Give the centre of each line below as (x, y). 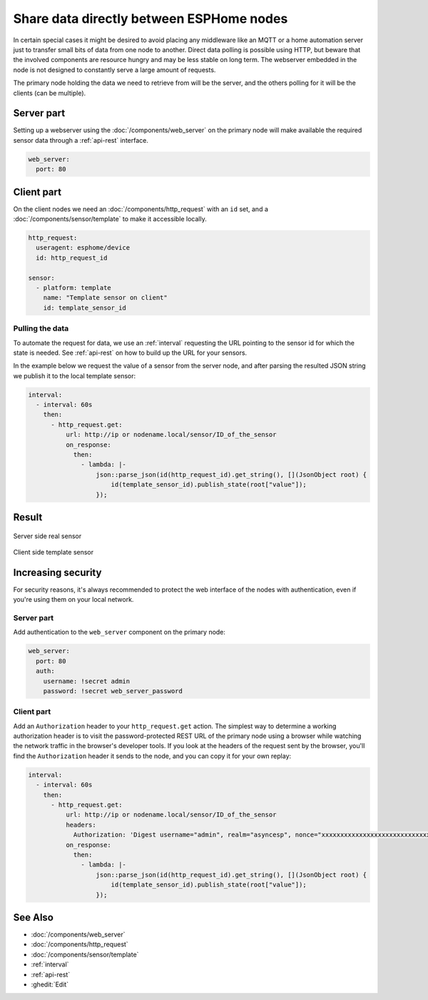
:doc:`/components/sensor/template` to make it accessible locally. (110, 219)
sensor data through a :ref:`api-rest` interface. (81, 140)
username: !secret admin (87, 681)
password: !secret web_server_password (113, 691)
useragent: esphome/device (83, 248)
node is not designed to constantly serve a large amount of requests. (114, 70)
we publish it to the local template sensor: (75, 375)
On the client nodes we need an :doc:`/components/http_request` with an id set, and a (141, 209)
